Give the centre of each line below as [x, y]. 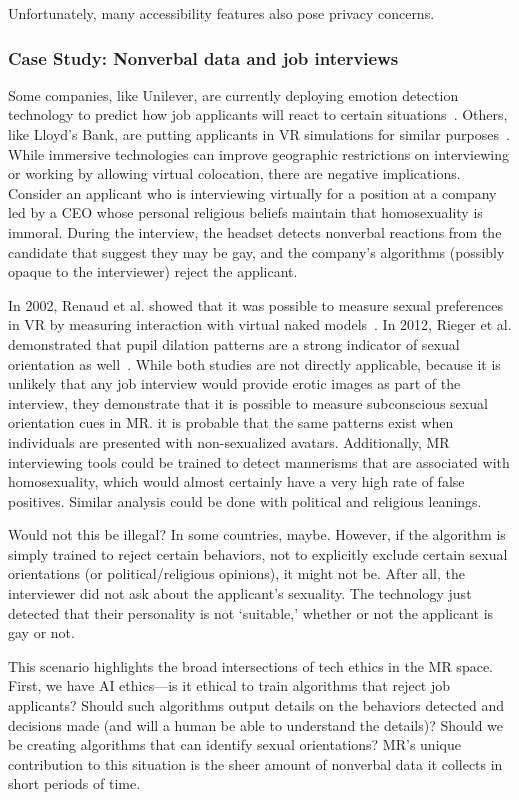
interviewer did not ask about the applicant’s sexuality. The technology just [240, 593]
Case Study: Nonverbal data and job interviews [203, 57]
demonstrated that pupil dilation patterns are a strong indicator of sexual [234, 343]
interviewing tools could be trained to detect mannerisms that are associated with [259, 461]
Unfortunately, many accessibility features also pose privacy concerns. [221, 13]
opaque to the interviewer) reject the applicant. [153, 271]
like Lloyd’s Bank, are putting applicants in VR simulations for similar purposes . [259, 134]
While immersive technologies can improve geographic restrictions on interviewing [259, 153]
